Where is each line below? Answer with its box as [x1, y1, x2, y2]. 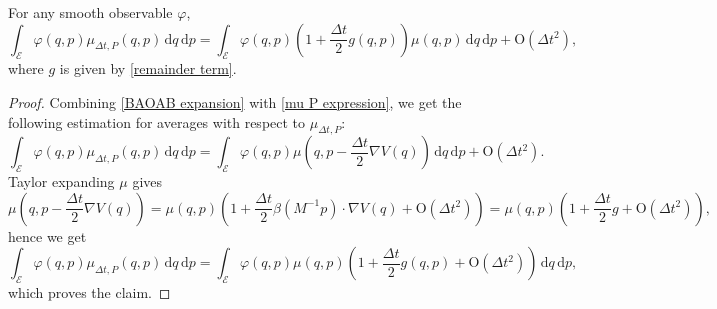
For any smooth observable [8, 2, 173, 22]
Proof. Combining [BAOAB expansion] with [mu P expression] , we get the [8, 91, 462, 112]
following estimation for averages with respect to [8, 111, 306, 132]
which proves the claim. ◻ [8, 282, 171, 303]
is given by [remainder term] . [59, 58, 237, 79]
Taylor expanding [8, 171, 115, 192]
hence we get [8, 225, 87, 246]
